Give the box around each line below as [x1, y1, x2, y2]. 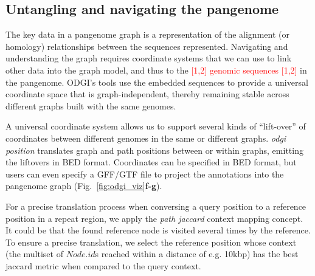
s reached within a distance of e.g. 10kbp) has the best [95, 247, 299, 260]
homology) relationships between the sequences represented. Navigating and [5, 40, 288, 52]
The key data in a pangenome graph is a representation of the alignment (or [5, 28, 289, 41]
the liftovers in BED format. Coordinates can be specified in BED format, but [5, 156, 297, 168]
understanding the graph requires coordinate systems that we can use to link [5, 52, 292, 64]
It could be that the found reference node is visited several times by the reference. [5, 224, 311, 236]
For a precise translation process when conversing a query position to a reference [5, 199, 306, 212]
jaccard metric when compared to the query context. [5, 259, 201, 272]
